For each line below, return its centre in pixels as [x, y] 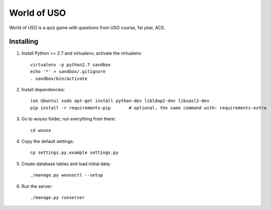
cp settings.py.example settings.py [74, 153]
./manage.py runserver [58, 197]
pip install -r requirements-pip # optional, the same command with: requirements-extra [149, 108]
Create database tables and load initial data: [66, 164]
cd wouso [41, 130]
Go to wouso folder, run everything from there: [68, 119]
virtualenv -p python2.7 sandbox [70, 65]
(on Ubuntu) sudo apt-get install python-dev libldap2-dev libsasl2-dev [120, 101]
